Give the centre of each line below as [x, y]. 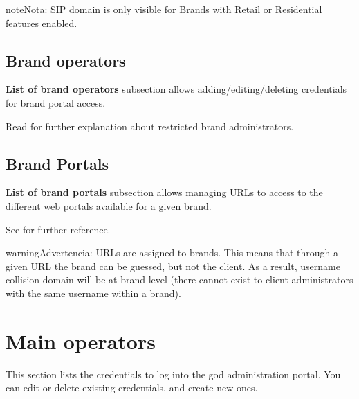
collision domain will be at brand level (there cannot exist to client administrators [179, 280]
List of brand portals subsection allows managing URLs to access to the [164, 192]
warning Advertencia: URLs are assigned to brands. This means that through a [172, 252]
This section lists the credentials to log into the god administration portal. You [173, 374]
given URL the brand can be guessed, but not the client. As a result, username [173, 266]
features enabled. [42, 23]
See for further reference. [58, 229]
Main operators [81, 340]
